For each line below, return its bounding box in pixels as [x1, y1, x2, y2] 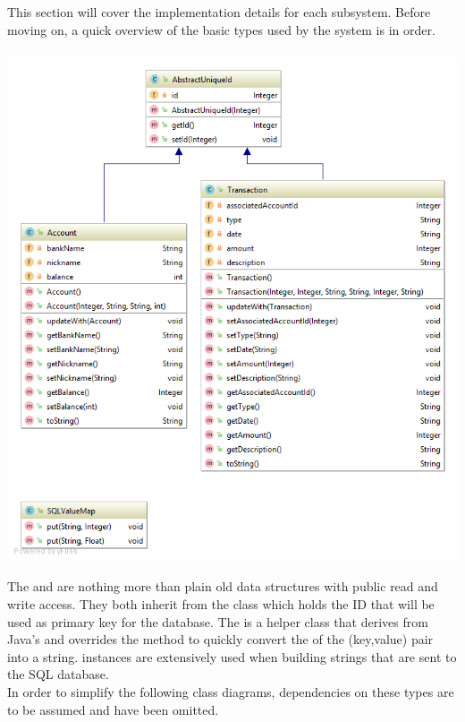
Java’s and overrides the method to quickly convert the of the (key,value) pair [7, 630, 434, 649]
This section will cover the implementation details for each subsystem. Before [7, 3, 431, 21]
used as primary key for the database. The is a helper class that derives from [7, 612, 428, 631]
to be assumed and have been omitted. [7, 700, 219, 718]
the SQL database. [7, 665, 109, 683]
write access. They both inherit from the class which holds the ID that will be [7, 595, 435, 614]
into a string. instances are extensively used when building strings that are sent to [7, 647, 457, 666]
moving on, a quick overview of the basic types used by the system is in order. [7, 20, 435, 39]
